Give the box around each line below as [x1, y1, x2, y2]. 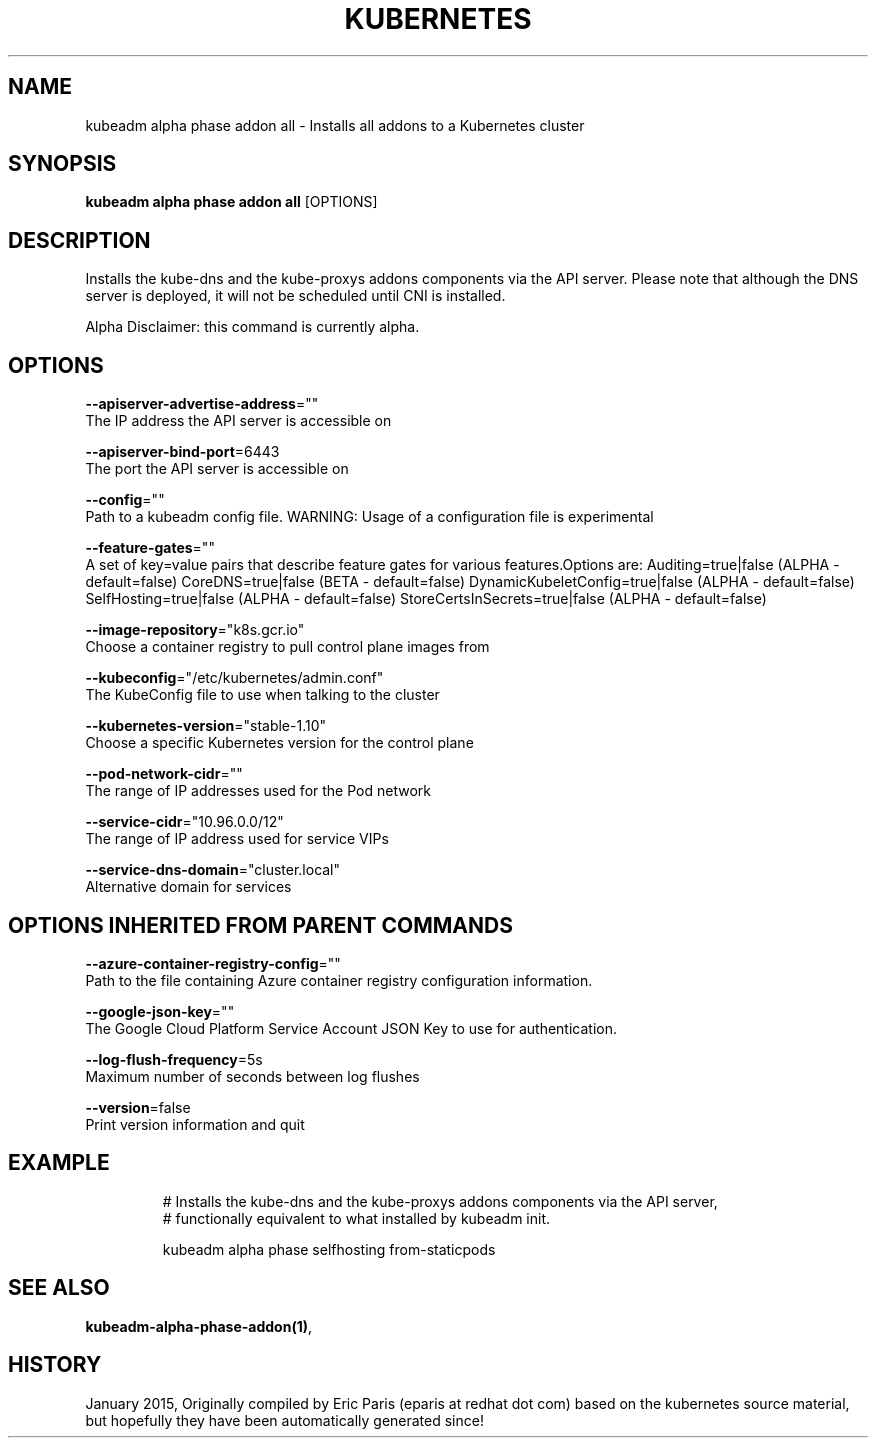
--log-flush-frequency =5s [85, 1050, 263, 1068]
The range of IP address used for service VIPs [85, 830, 389, 848]
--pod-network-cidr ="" [85, 765, 243, 783]
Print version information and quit [85, 1115, 305, 1133]
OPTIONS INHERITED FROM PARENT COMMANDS [8, 912, 513, 938]
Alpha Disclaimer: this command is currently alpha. [85, 318, 420, 336]
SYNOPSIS [8, 151, 117, 177]
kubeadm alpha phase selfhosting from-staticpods [162, 1240, 496, 1258]
